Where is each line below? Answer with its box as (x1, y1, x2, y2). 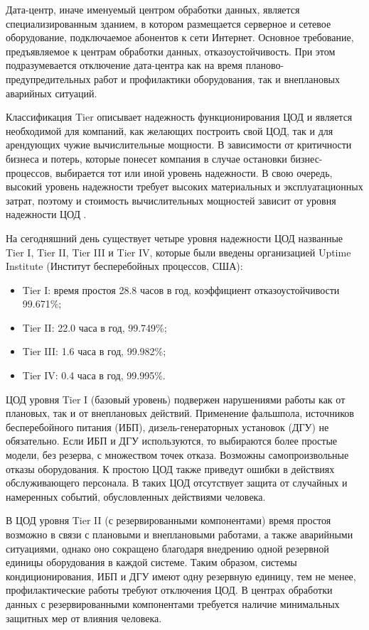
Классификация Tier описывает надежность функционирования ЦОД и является (6, 109, 353, 124)
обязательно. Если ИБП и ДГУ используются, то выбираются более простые (6, 433, 338, 448)
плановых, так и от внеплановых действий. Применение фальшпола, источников (6, 406, 354, 420)
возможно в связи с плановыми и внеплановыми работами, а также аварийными (6, 527, 353, 541)
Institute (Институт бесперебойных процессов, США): (6, 259, 243, 273)
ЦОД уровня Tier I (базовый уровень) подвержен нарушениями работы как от (6, 391, 346, 406)
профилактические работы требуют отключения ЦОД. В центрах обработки (6, 582, 333, 597)
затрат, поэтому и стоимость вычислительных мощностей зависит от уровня (6, 192, 336, 207)
